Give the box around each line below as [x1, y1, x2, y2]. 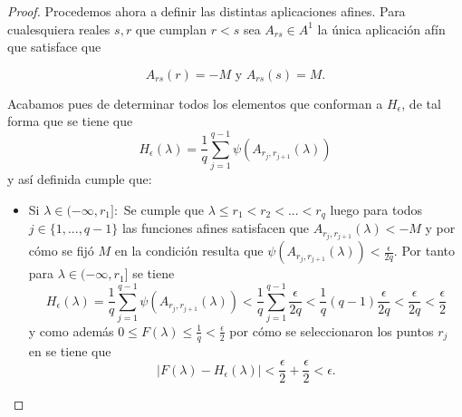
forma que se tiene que [7, 112, 133, 131]
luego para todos [330, 199, 423, 218]
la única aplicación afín [317, 19, 446, 38]
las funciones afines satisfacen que [121, 218, 309, 238]
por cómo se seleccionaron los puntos [229, 321, 434, 340]
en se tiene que [28, 341, 111, 360]
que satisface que [7, 37, 101, 56]
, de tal [401, 93, 441, 112]
